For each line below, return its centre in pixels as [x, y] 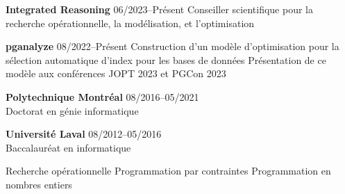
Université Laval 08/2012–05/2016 [84, 134]
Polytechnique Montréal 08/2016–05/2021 [102, 96]
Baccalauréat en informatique [68, 147]
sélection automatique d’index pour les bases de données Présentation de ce [166, 59]
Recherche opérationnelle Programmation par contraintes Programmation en [168, 171]
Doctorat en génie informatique [72, 110]
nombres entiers [39, 184]
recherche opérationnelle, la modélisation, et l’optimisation [130, 23]
